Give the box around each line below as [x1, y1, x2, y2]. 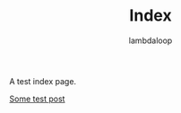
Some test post [9, 93, 65, 104]
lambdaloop [128, 35, 173, 46]
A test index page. [9, 75, 77, 86]
